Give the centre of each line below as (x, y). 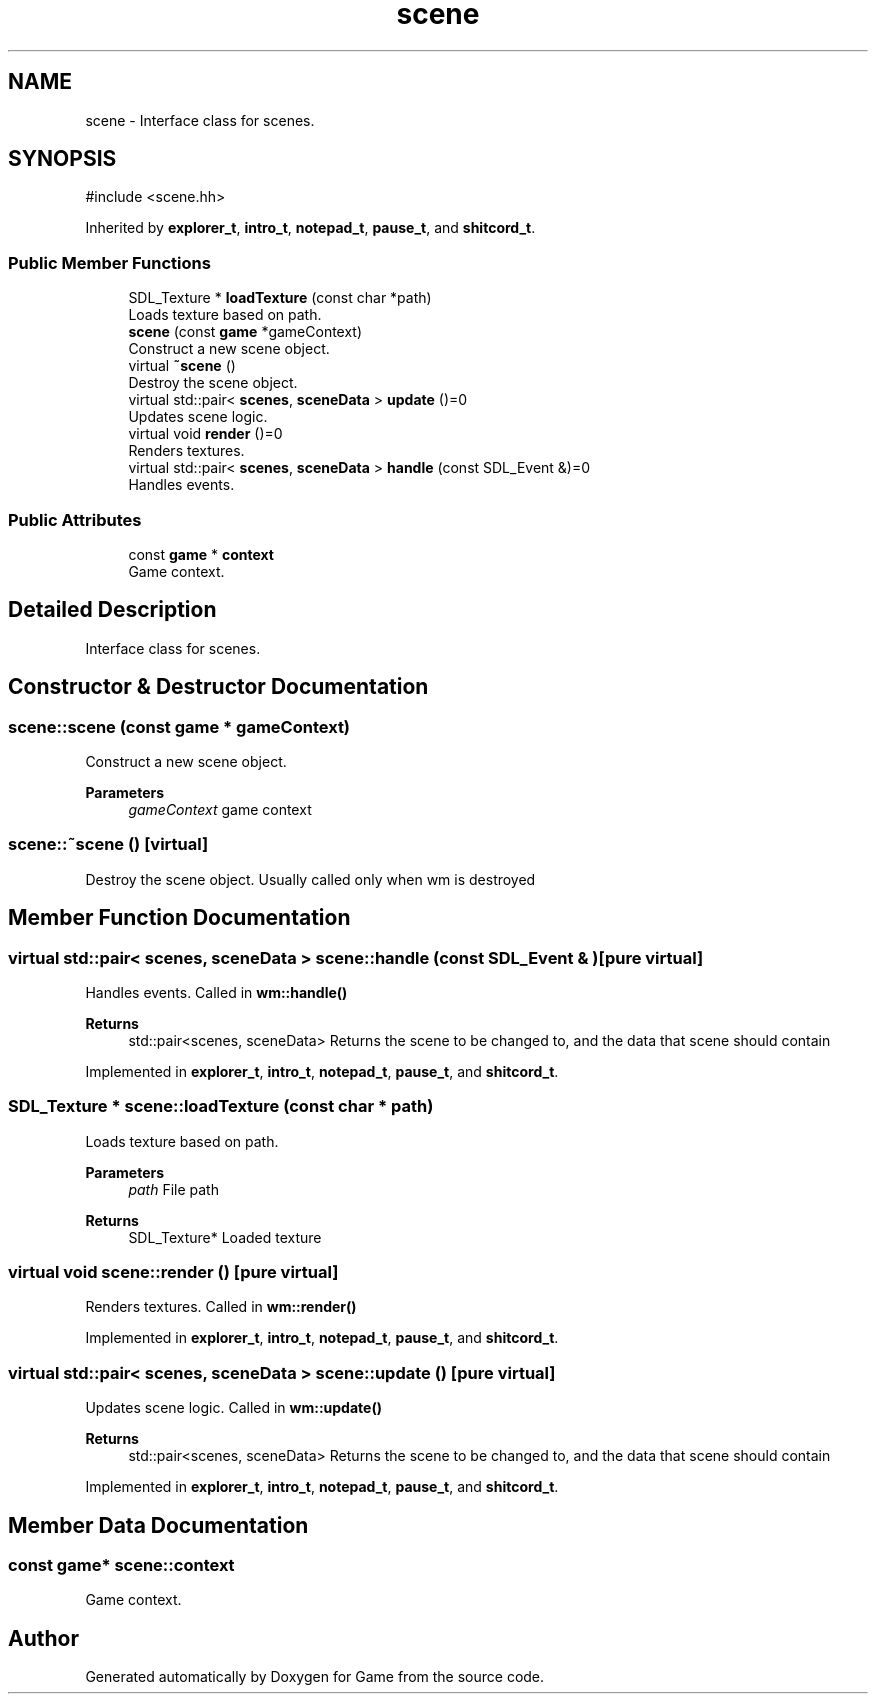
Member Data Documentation (158, 1525)
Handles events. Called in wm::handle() (216, 992)
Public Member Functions (109, 262)
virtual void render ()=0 (205, 434)
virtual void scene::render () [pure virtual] (173, 1272)
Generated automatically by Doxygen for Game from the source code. (315, 1677)
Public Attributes (75, 519)
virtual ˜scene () (182, 366)
